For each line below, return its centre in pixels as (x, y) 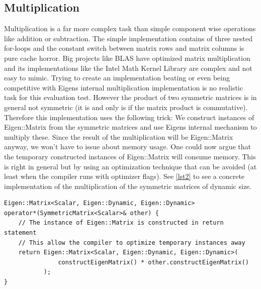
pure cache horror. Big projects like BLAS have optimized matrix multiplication (127, 58)
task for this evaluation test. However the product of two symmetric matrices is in (130, 97)
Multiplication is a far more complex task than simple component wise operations (130, 28)
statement (20, 233)
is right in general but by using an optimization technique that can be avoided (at (130, 166)
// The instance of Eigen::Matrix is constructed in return (121, 223)
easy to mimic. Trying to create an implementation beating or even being (117, 78)
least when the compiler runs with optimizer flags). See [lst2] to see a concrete (124, 176)
